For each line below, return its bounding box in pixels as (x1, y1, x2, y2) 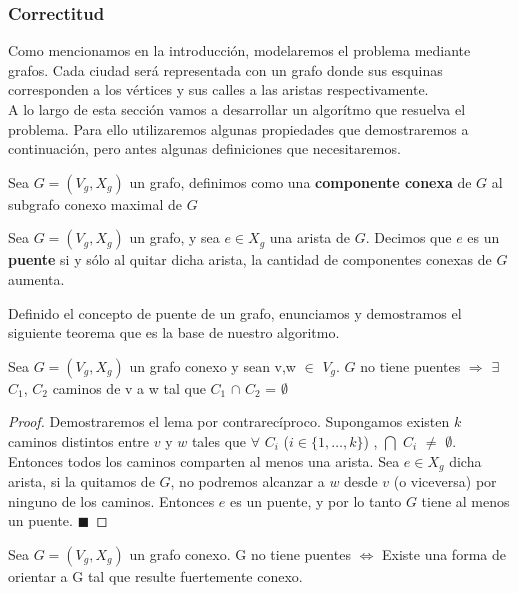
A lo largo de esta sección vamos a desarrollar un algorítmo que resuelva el (8, 99, 466, 119)
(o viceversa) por (393, 470, 497, 491)
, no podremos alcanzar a (170, 470, 325, 491)
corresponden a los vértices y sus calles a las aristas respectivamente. (8, 79, 429, 100)
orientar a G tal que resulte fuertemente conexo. (8, 565, 303, 586)
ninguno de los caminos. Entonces (8, 490, 215, 511)
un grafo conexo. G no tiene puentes (129, 543, 351, 564)
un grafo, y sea (129, 227, 220, 248)
